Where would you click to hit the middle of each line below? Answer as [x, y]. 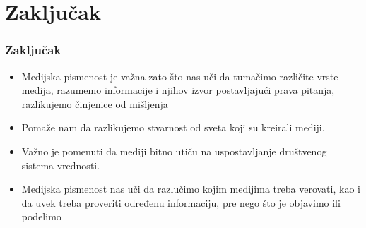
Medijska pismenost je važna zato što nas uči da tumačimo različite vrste [180, 76]
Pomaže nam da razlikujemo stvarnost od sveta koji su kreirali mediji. [173, 127]
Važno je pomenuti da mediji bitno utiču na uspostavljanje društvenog [174, 151]
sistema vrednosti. [61, 165]
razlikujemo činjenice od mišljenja [95, 103]
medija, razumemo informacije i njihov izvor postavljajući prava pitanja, [178, 90]
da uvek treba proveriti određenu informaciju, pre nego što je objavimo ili [181, 202]
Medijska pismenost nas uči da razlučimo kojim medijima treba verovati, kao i [191, 189]
